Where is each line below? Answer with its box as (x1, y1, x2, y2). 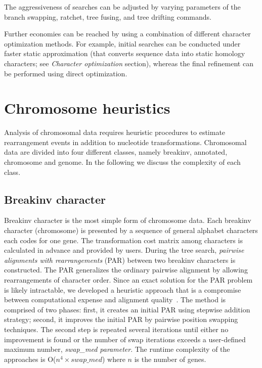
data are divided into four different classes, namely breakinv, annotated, (4, 147, 228, 157)
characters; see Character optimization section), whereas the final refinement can (4, 58, 253, 68)
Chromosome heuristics (4, 98, 170, 118)
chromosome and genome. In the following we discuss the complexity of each (4, 157, 241, 167)
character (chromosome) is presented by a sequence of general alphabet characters (4, 225, 258, 236)
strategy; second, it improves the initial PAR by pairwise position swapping (4, 314, 238, 325)
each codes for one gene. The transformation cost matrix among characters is (4, 235, 243, 245)
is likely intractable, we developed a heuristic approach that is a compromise (4, 284, 241, 295)
